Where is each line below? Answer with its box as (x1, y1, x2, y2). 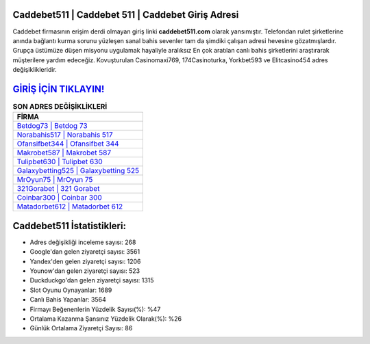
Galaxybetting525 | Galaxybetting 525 (16, 166, 140, 176)
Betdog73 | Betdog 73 (16, 121, 88, 131)
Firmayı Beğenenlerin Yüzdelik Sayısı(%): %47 (29, 305, 161, 313)
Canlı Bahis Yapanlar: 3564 (29, 295, 106, 304)
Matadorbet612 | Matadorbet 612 (16, 202, 123, 211)
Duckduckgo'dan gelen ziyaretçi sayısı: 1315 (29, 276, 154, 285)
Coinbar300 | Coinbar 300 (16, 193, 102, 202)
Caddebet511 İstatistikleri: (12, 220, 127, 232)
